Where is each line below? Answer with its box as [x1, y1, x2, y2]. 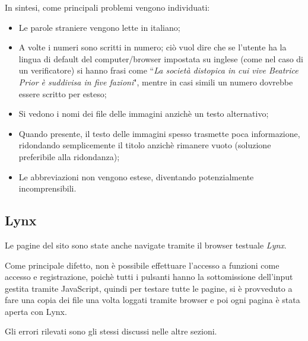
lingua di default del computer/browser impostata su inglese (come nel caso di [18, 52, 304, 65]
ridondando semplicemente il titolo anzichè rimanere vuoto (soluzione [18, 139, 271, 151]
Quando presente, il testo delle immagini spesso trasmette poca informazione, [18, 127, 300, 139]
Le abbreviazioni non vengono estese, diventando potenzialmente [18, 170, 254, 183]
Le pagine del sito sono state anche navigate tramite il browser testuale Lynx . [5, 238, 287, 251]
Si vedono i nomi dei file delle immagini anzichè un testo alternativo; [18, 107, 269, 120]
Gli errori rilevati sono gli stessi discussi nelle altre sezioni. [5, 325, 217, 337]
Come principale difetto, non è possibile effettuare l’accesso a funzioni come [5, 259, 280, 271]
